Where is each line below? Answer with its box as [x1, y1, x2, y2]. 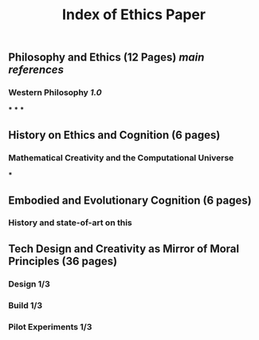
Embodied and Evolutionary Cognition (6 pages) [8, 193, 253, 207]
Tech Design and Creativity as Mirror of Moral [8, 242, 240, 255]
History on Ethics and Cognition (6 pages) [8, 128, 221, 141]
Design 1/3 [8, 278, 50, 289]
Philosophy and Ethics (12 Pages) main [8, 50, 205, 65]
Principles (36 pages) [8, 254, 118, 268]
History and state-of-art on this [8, 217, 133, 228]
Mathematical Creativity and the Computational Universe [8, 152, 234, 163]
